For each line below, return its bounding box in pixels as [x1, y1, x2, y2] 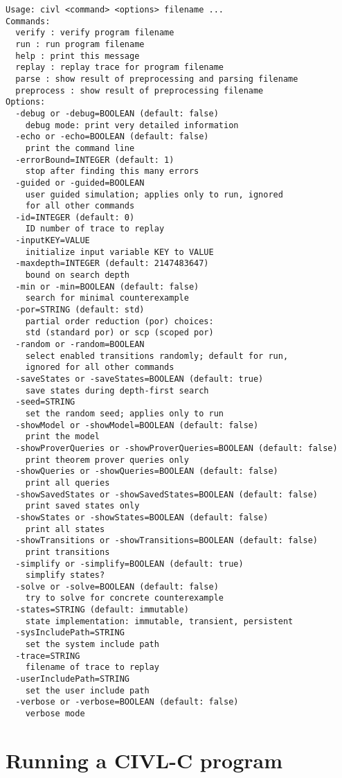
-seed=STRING [15, 397, 75, 407]
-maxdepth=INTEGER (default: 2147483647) [15, 258, 209, 269]
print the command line [25, 143, 135, 153]
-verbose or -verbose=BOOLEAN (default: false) [15, 697, 239, 707]
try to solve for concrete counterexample [25, 593, 224, 603]
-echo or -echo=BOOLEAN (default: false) [15, 132, 209, 142]
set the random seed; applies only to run [25, 408, 224, 418]
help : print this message [15, 51, 140, 61]
